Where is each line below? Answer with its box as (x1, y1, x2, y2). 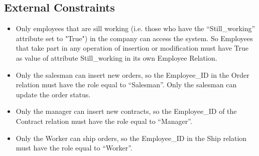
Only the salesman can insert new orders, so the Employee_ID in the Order (16, 69, 249, 80)
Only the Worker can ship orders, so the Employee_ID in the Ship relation (16, 132, 247, 143)
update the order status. (16, 89, 91, 99)
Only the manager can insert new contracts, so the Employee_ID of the (16, 106, 237, 116)
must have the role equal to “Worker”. (16, 142, 133, 153)
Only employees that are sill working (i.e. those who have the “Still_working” (16, 23, 255, 34)
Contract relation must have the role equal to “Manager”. (16, 115, 192, 126)
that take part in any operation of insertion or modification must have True (16, 43, 248, 53)
